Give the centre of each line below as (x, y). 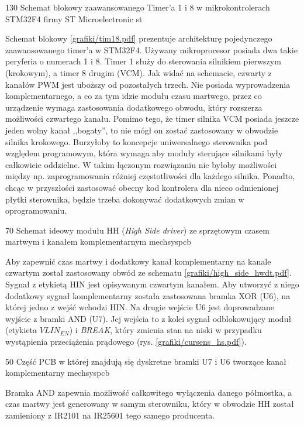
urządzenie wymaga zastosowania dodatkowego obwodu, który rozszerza (134, 107)
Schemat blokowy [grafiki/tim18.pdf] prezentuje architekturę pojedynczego (139, 38)
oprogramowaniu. (36, 210)
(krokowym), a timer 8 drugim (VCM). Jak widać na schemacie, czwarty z (139, 72)
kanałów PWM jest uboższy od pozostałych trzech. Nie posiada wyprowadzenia (148, 84)
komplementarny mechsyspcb (58, 373)
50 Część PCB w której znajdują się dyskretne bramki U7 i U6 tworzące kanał (146, 361)
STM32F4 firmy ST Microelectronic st (74, 18)
